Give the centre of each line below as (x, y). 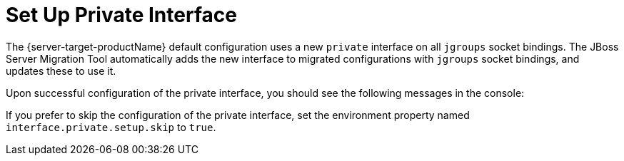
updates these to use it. (61, 71)
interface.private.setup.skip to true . (111, 127)
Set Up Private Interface (121, 15)
